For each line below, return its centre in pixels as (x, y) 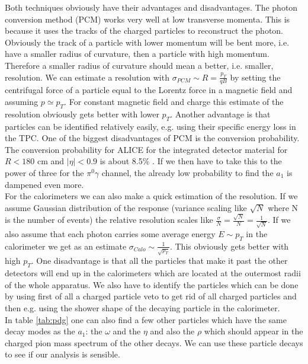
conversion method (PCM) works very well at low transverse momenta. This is (147, 19)
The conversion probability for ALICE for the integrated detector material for (146, 149)
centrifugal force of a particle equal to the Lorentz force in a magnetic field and (149, 90)
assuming (22, 101)
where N (283, 207)
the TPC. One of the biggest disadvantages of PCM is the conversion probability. (152, 138)
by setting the (255, 77)
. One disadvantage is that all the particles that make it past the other (159, 261)
